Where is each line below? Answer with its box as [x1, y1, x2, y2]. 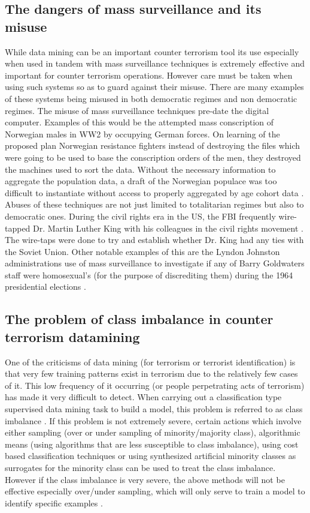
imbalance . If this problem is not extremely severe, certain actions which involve [5, 414, 302, 427]
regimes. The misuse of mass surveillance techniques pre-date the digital [5, 104, 269, 116]
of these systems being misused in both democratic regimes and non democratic [5, 92, 297, 104]
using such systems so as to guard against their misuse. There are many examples [5, 80, 304, 93]
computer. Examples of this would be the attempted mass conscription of [5, 116, 274, 128]
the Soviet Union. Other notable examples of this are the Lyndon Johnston [5, 245, 280, 257]
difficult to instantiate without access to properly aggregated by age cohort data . [5, 186, 304, 199]
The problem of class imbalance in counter [5, 310, 273, 328]
